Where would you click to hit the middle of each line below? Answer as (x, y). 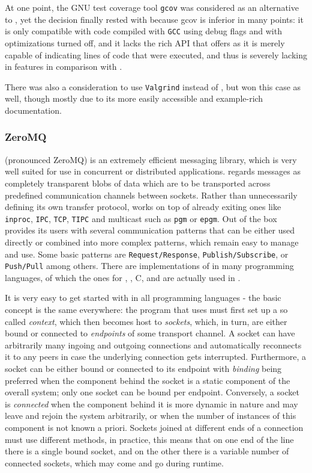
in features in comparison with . (64, 66)
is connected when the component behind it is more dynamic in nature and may (151, 403)
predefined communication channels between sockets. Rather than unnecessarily (151, 195)
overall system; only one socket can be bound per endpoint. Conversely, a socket (152, 392)
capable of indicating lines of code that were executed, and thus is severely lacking (156, 54)
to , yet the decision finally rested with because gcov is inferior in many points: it (154, 19)
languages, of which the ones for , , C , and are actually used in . (123, 277)
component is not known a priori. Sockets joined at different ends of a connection (154, 427)
